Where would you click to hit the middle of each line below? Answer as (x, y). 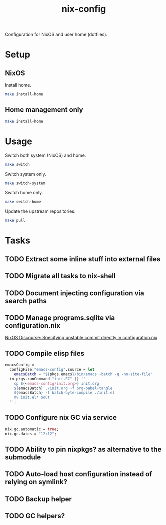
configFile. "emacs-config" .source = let (52, 370)
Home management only (44, 110)
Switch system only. (26, 174)
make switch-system (25, 183)
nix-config (84, 9)
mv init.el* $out (32, 398)
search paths (26, 301)
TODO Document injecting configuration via (75, 293)
